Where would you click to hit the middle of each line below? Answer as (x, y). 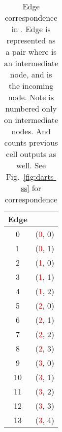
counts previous (31, 142)
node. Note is (31, 97)
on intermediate (31, 120)
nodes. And (31, 131)
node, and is (31, 74)
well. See (31, 165)
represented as (31, 40)
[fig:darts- (40, 177)
